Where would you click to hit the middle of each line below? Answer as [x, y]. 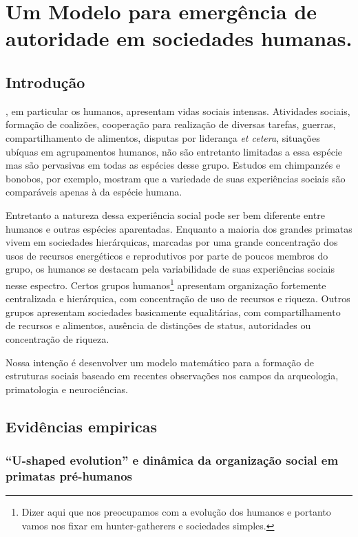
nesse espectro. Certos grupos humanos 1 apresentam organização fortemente [166, 284]
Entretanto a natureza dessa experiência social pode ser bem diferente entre [165, 214]
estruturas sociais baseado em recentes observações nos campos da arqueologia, [172, 376]
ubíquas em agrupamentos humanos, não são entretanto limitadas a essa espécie [174, 151]
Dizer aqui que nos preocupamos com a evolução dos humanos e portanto [176, 512]
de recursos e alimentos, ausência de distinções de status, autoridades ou [158, 325]
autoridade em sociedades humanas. [179, 38]
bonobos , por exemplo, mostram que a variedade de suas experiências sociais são [176, 178]
